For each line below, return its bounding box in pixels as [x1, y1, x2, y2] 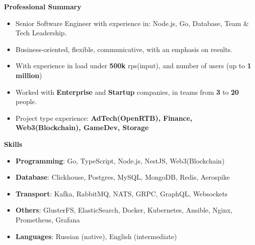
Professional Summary [4, 1, 82, 11]
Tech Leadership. [15, 27, 67, 38]
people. [15, 96, 37, 107]
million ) [15, 70, 42, 80]
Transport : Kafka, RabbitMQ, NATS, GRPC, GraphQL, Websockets [15, 188, 228, 198]
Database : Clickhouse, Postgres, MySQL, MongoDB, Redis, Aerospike [15, 172, 230, 182]
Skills [4, 138, 23, 149]
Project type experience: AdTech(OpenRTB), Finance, [15, 112, 193, 123]
